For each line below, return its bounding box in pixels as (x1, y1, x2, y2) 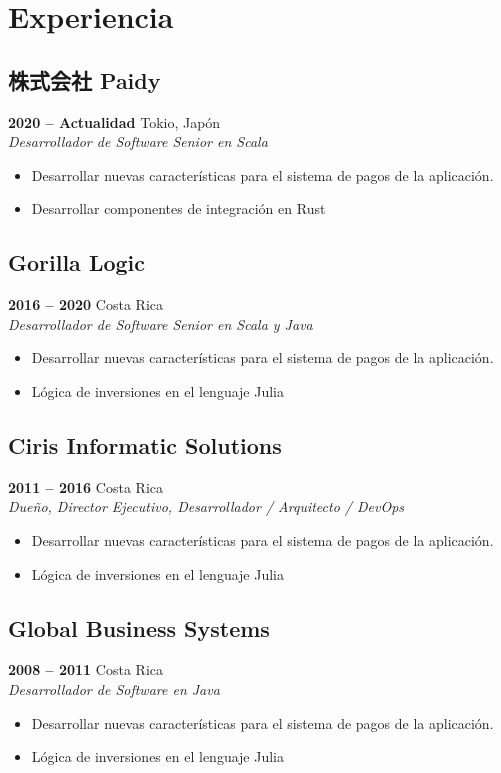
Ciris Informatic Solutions (8, 429, 282, 460)
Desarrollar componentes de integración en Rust (31, 198, 326, 219)
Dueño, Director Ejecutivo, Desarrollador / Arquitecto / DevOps (8, 496, 405, 517)
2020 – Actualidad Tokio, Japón (8, 111, 221, 132)
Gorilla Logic (8, 247, 146, 278)
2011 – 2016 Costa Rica (8, 476, 163, 497)
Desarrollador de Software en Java (8, 678, 220, 699)
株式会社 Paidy (8, 64, 161, 95)
